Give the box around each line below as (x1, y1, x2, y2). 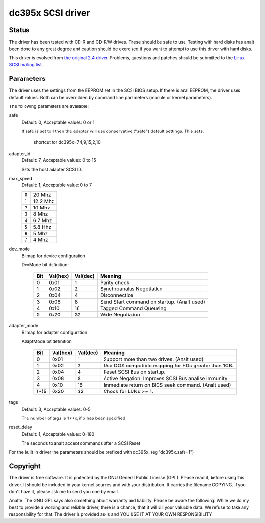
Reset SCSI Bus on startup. (103, 368, 166, 375)
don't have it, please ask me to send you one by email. (9, 489, 119, 495)
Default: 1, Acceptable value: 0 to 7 (21, 182, 92, 188)
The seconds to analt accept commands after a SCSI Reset (21, 440, 141, 446)
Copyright (9, 462, 41, 471)
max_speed (9, 176, 33, 182)
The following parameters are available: (9, 103, 89, 109)
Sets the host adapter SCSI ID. (21, 166, 83, 172)
